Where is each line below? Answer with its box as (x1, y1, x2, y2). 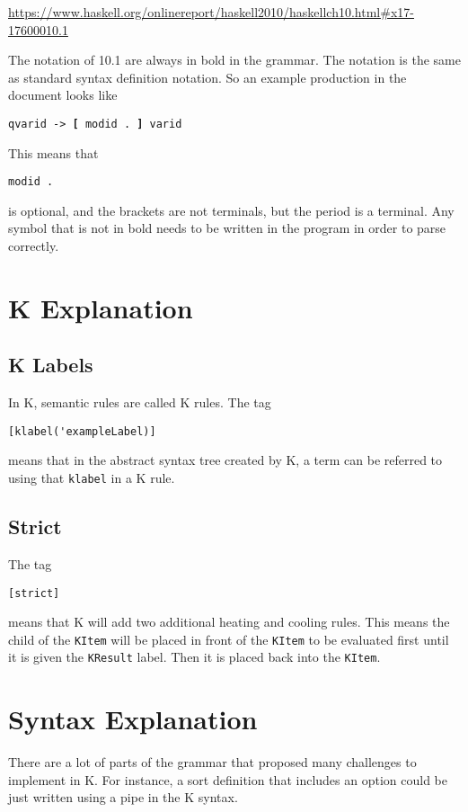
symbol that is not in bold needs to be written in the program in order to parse (8, 219, 446, 237)
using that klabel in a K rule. (8, 468, 175, 487)
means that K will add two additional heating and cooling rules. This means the (8, 612, 450, 631)
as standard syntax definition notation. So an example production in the (8, 67, 407, 86)
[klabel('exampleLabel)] (8, 424, 156, 438)
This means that (8, 143, 99, 162)
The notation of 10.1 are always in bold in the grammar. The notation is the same (8, 50, 461, 69)
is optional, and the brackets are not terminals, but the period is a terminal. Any (8, 201, 455, 219)
